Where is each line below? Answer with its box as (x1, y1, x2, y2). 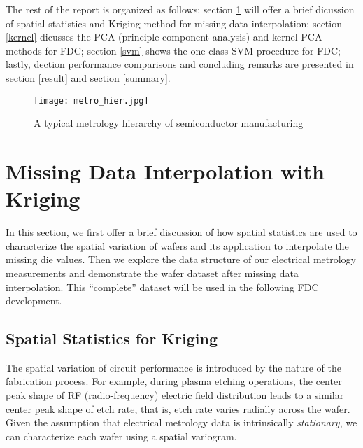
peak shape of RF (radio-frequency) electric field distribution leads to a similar (6, 388, 344, 402)
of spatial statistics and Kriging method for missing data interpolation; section (6, 15, 342, 30)
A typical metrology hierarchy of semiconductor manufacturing (34, 115, 304, 130)
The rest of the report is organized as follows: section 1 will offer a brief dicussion (6, 2, 355, 16)
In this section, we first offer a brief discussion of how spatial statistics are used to (6, 225, 357, 239)
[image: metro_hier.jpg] (34, 95, 149, 106)
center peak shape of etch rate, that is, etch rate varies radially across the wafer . (6, 401, 350, 416)
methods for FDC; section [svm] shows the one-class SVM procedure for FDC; (6, 43, 341, 57)
